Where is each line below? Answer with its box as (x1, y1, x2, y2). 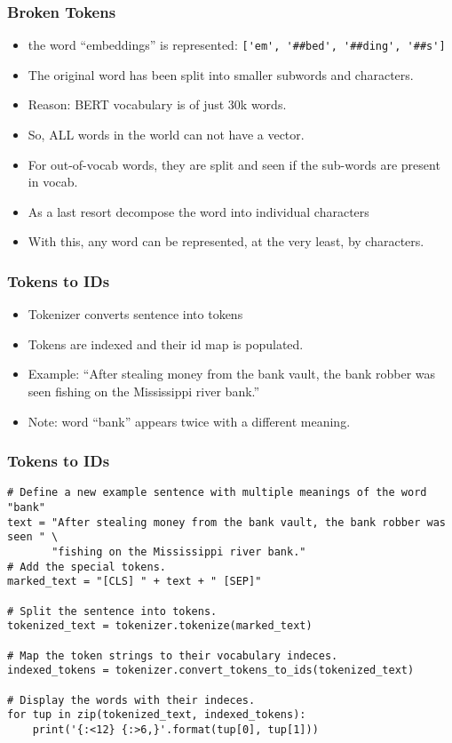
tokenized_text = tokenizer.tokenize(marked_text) (7, 619, 313, 633)
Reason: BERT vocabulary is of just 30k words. (28, 95, 287, 114)
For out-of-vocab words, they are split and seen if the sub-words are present (28, 155, 440, 173)
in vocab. (28, 172, 78, 191)
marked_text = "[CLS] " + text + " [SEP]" (7, 575, 262, 588)
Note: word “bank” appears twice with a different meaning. (28, 411, 351, 430)
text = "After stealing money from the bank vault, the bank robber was (7, 515, 446, 529)
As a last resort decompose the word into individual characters (28, 202, 369, 220)
